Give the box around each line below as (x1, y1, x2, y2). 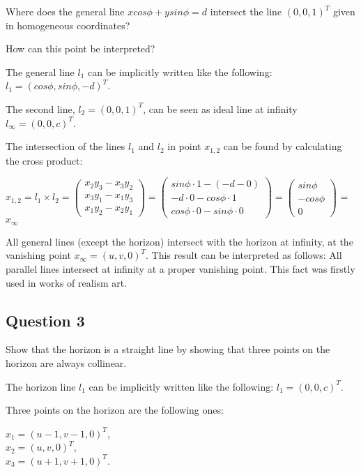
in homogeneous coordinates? (6, 17, 130, 32)
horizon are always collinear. (6, 355, 127, 370)
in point (167, 139, 201, 153)
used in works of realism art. (6, 275, 128, 290)
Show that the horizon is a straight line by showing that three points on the (6, 342, 330, 356)
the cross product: (6, 153, 83, 167)
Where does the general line (6, 4, 125, 18)
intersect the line (210, 4, 282, 18)
